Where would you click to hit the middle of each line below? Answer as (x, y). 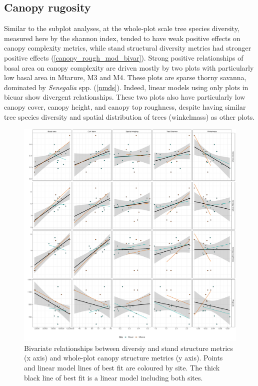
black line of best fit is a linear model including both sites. (113, 377)
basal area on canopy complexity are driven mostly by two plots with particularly (129, 67)
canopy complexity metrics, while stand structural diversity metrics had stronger (128, 48)
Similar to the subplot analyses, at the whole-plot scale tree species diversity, (122, 28)
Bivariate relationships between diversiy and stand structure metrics (128, 348)
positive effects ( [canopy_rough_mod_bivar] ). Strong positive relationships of (124, 57)
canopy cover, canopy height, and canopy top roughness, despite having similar (125, 106)
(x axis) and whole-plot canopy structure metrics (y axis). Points (123, 358)
